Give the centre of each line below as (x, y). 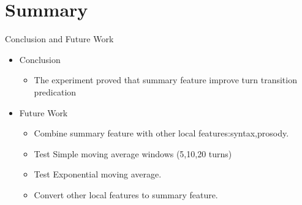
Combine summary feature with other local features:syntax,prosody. (161, 133)
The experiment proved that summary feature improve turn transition (165, 80)
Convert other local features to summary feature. (126, 194)
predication (55, 91)
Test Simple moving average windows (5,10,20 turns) (133, 153)
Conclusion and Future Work (59, 39)
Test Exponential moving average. (98, 174)
